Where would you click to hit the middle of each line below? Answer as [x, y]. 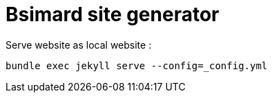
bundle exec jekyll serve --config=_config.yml [137, 65]
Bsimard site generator [113, 14]
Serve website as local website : [79, 45]
